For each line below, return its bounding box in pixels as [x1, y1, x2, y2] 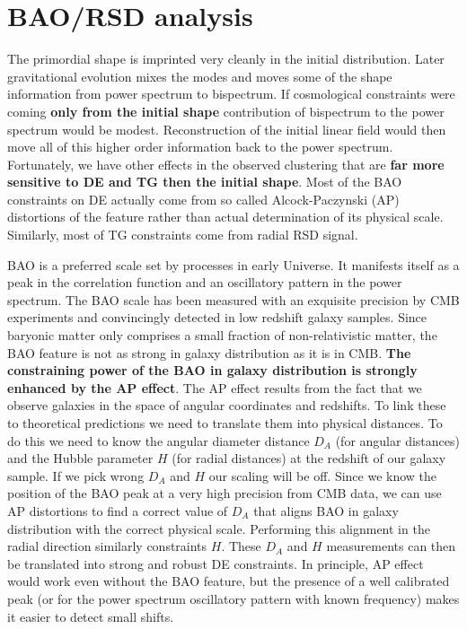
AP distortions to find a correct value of [7, 501, 228, 520]
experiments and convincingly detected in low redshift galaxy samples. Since [7, 308, 427, 327]
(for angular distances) [335, 431, 460, 450]
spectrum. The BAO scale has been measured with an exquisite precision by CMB [7, 290, 460, 309]
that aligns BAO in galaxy [253, 501, 399, 520]
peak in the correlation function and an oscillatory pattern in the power [7, 273, 402, 292]
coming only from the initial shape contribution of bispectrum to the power [7, 101, 445, 120]
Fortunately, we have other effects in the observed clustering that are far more [7, 154, 445, 173]
